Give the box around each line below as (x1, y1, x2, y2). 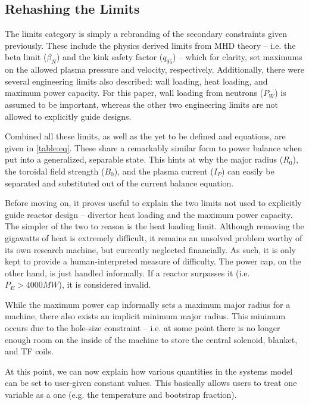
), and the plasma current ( (114, 164, 214, 177)
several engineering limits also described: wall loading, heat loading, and (5, 74, 268, 87)
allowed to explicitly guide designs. (5, 110, 132, 122)
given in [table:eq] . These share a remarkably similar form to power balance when (5, 141, 302, 154)
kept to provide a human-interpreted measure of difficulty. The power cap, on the (5, 255, 301, 267)
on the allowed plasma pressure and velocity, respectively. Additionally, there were (5, 63, 304, 76)
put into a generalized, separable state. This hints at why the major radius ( (5, 153, 283, 166)
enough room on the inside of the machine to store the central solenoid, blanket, (5, 333, 298, 345)
